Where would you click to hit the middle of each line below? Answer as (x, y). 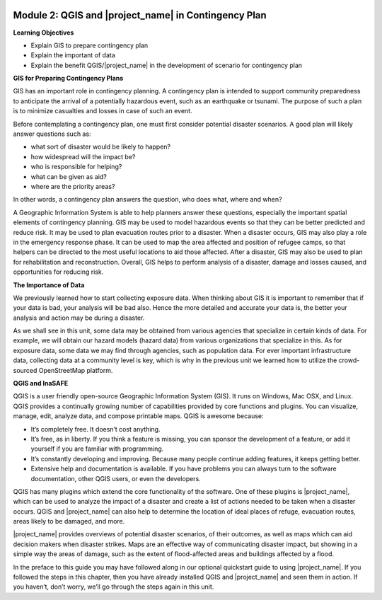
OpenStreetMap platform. (76, 370)
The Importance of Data (49, 285)
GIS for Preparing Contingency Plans (68, 79)
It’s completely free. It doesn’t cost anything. (95, 429)
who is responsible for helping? (76, 167)
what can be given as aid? (69, 176)
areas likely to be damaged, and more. (69, 521)
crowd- (349, 360)
